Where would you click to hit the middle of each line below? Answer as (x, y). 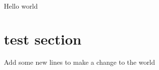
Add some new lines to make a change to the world (79, 62)
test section (43, 39)
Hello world (21, 6)
